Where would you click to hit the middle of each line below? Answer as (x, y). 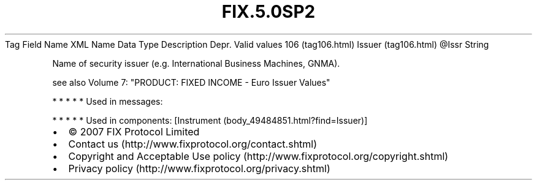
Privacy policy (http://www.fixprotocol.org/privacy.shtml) (199, 168)
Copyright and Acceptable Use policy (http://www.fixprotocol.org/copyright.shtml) (258, 156)
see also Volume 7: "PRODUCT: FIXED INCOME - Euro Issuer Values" (191, 82)
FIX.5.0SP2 (268, 12)
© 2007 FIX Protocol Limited (134, 131)
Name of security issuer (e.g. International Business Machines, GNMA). (196, 63)
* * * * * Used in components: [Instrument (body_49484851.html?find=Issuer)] (210, 120)
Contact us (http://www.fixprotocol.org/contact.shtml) (193, 144)
